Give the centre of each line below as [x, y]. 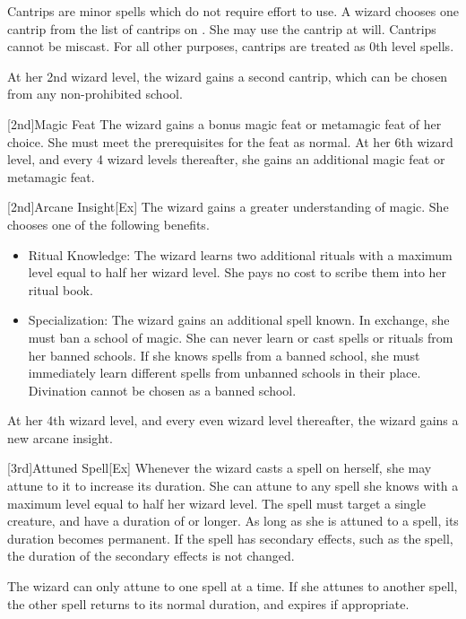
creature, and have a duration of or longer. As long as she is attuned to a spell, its [233, 521]
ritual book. [60, 289]
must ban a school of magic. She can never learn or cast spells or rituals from [241, 337]
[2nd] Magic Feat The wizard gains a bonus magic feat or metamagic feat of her [224, 123]
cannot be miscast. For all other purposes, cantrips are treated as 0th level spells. [231, 46]
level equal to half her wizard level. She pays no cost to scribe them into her [237, 272]
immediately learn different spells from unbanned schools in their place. [224, 373]
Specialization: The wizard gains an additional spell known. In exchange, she [239, 320]
